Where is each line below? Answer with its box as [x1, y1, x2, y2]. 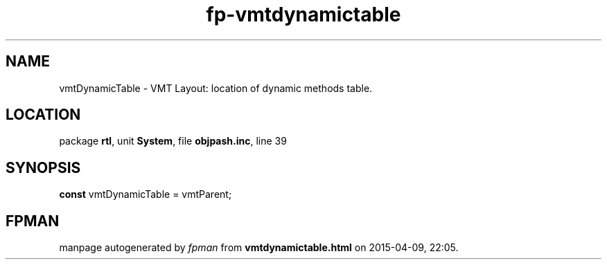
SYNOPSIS [6, 158, 81, 176]
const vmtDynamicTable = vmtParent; [59, 188, 232, 201]
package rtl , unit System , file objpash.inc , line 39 [59, 135, 287, 147]
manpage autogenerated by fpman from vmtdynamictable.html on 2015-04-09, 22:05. [59, 241, 459, 254]
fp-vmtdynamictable [206, 3, 401, 26]
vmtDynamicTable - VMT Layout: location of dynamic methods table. [59, 82, 373, 94]
